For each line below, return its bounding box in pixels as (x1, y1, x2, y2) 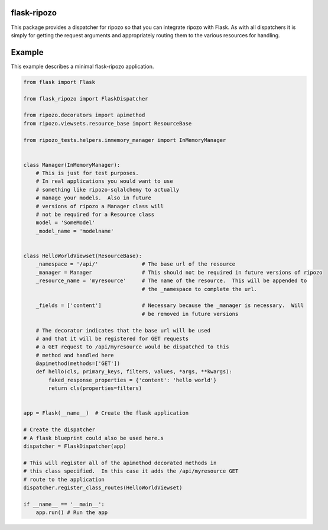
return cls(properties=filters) (48, 385, 142, 392)
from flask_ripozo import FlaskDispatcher (23, 95, 148, 102)
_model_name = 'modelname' (35, 228, 115, 234)
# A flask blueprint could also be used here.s (23, 435, 164, 441)
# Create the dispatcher (23, 426, 96, 433)
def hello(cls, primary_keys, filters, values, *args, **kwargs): (35, 369, 233, 375)
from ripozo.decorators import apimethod (23, 112, 145, 118)
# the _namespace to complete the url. (141, 286, 257, 292)
